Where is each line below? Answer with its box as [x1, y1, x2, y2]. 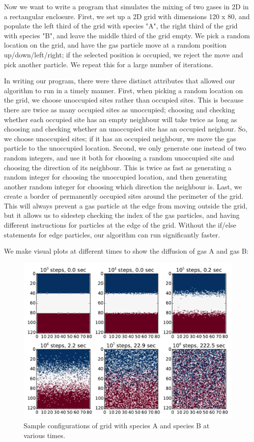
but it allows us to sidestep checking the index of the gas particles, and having [4, 210, 240, 220]
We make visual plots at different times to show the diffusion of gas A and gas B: [4, 246, 249, 256]
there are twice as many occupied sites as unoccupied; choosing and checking [4, 104, 235, 114]
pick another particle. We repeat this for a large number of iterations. [4, 59, 213, 69]
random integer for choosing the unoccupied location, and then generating [4, 172, 227, 182]
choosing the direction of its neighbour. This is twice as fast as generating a [4, 162, 232, 172]
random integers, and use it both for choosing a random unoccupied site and [4, 152, 234, 162]
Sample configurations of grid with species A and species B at [24, 420, 210, 431]
